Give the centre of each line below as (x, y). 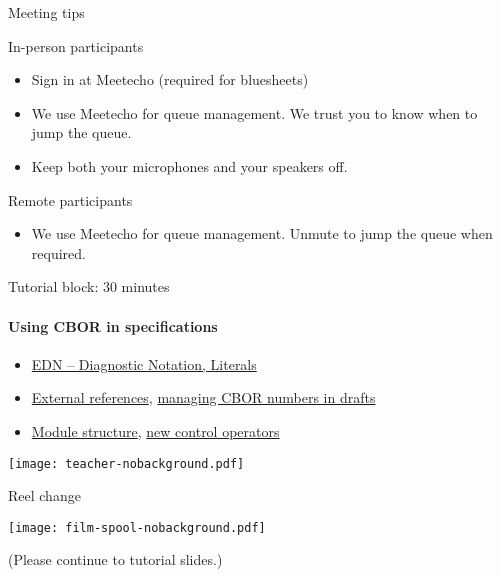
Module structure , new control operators (155, 430)
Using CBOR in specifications (113, 325)
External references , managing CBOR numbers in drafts (203, 397)
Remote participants (70, 199)
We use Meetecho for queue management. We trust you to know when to (254, 112)
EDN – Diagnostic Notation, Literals (144, 363)
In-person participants (76, 45)
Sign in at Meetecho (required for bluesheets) (170, 79)
